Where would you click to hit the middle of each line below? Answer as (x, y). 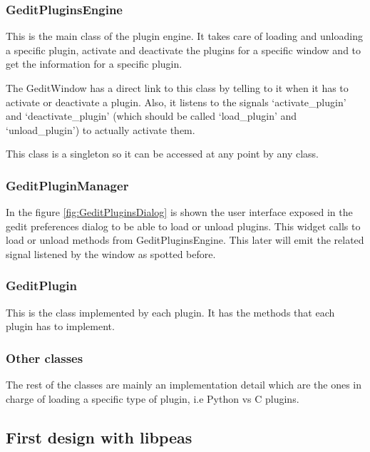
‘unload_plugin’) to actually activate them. (101, 129)
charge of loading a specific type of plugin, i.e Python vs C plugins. (153, 398)
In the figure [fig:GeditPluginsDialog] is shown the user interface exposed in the (179, 212)
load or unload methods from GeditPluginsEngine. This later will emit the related (185, 240)
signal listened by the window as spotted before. (111, 253)
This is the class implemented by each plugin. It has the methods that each (170, 312)
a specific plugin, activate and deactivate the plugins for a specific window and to (184, 50)
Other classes (45, 358)
